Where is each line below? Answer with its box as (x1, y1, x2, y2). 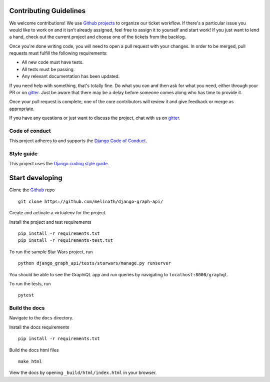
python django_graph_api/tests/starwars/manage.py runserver (18, 260, 171, 266)
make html (18, 358, 42, 364)
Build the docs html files (9, 347, 59, 353)
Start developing (9, 174, 62, 182)
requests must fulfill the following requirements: (9, 50, 107, 56)
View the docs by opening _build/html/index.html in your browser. (9, 369, 157, 375)
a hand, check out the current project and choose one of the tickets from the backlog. (9, 34, 186, 40)
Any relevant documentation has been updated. (21, 73, 120, 80)
